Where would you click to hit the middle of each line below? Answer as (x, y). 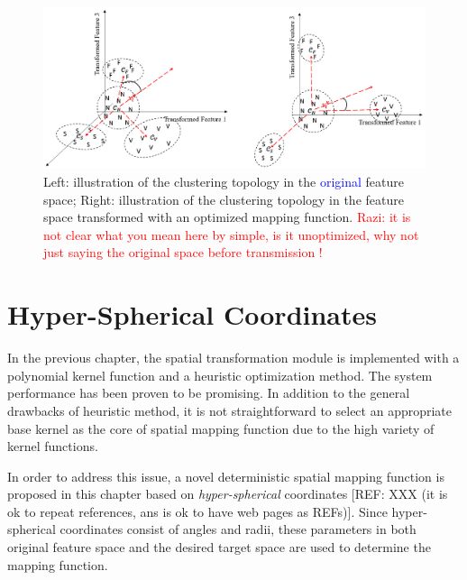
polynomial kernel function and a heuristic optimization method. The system (220, 375)
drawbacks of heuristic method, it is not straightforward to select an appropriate (230, 410)
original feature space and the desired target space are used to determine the (219, 547)
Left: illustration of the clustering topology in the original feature (224, 182)
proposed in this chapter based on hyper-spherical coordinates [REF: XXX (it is (228, 494)
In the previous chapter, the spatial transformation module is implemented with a (233, 358)
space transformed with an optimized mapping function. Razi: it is (227, 217)
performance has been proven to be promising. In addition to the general (209, 393)
